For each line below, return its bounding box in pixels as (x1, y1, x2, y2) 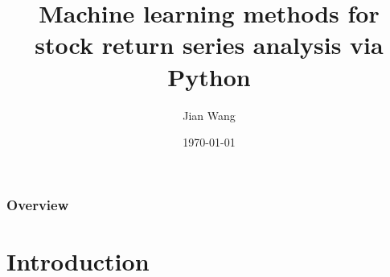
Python (167, 60, 251, 93)
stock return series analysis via (35, 28, 384, 61)
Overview (6, 194, 69, 214)
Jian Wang (183, 106, 236, 123)
